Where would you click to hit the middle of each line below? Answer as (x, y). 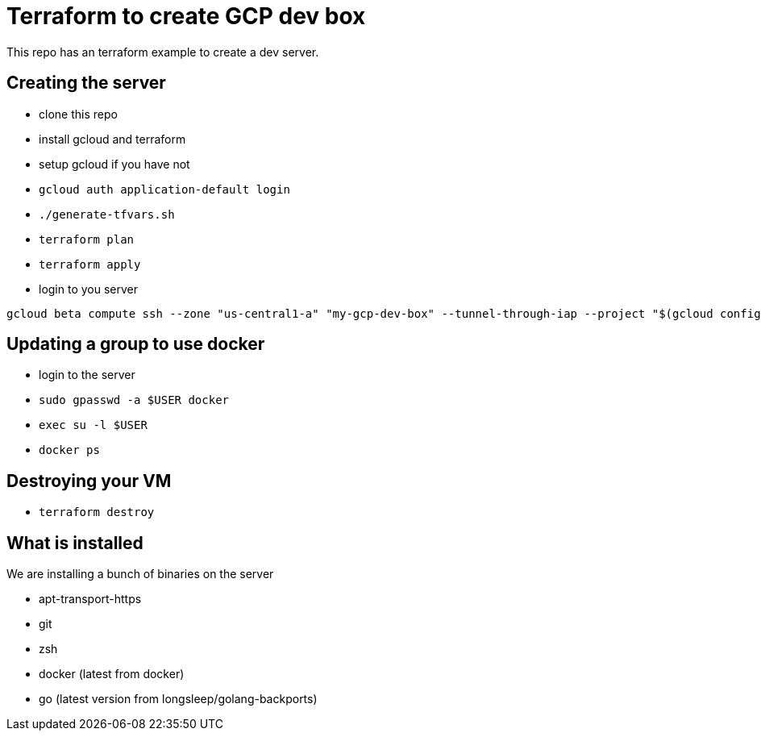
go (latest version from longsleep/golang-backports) (178, 699)
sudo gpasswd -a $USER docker (134, 400)
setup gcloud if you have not (114, 164)
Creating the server (86, 83)
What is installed (75, 543)
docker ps (69, 450)
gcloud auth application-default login (164, 189)
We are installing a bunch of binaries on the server (140, 574)
